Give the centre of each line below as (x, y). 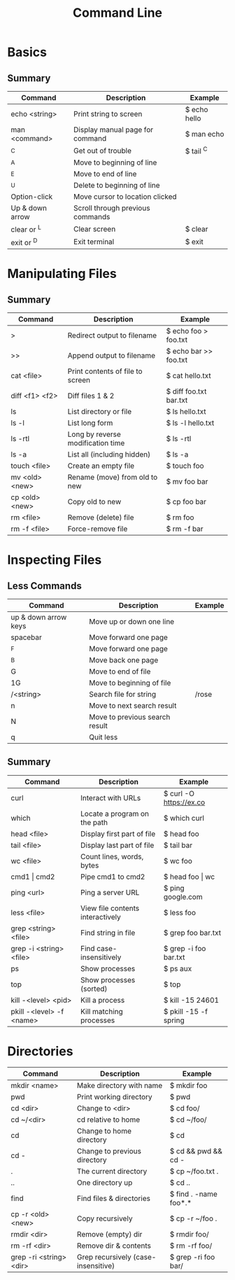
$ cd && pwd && (196, 1151)
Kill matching (102, 1011)
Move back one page (124, 660)
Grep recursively (104, 1257)
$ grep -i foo (185, 948)
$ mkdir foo (188, 1085)
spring (174, 1020)
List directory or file (99, 411)
